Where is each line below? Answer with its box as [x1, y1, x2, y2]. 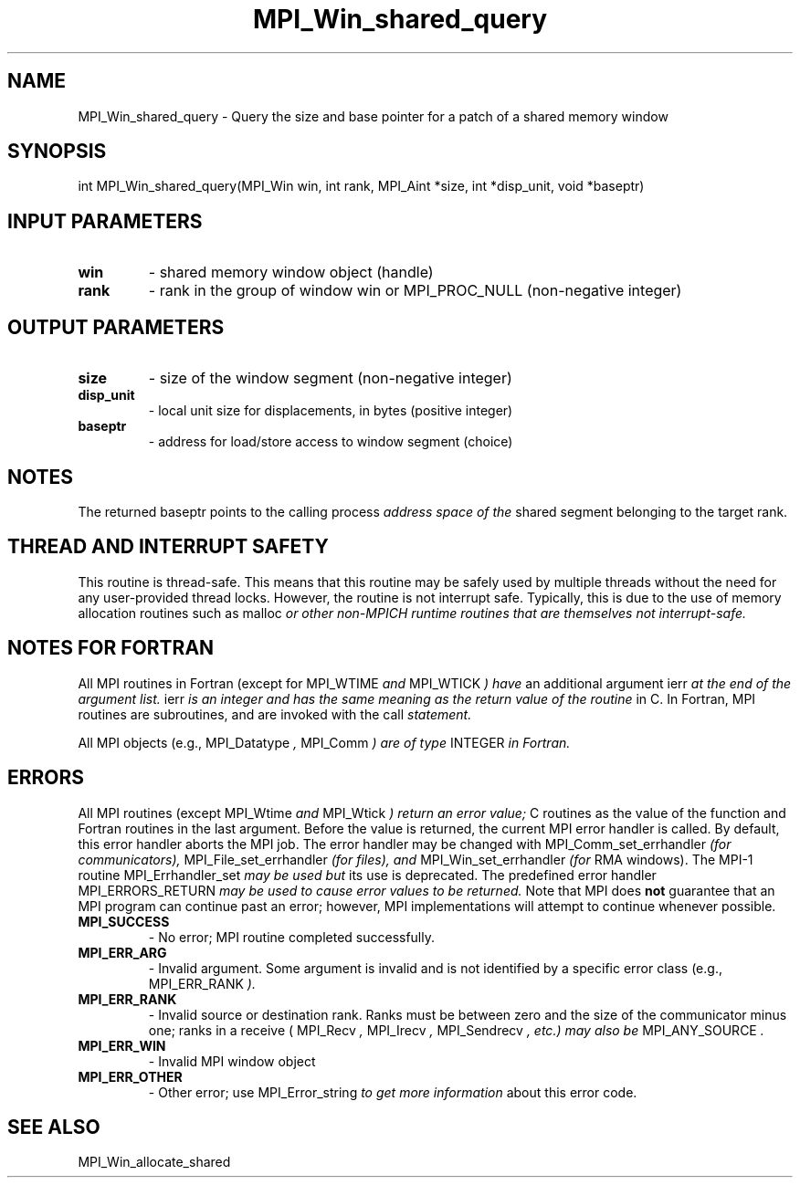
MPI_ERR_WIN [78, 1037, 166, 1054]
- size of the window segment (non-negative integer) [148, 369, 512, 388]
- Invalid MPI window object [148, 1053, 316, 1069]
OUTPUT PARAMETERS [7, 315, 225, 339]
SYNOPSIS [7, 140, 107, 163]
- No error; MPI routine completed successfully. [148, 928, 436, 945]
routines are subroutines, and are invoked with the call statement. [78, 706, 472, 722]
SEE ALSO [7, 1115, 100, 1138]
